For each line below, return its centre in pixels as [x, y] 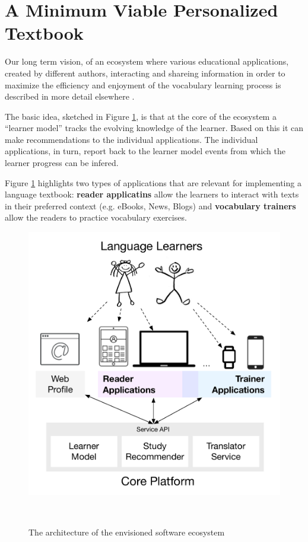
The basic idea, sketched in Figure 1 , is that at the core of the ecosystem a [141, 116]
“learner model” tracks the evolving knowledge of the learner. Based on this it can [154, 128]
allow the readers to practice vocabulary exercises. [96, 217]
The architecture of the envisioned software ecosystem [127, 532]
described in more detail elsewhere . [70, 96]
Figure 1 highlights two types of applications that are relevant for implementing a [153, 182]
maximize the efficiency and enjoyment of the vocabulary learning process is [143, 85]
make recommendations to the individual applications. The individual [131, 139]
